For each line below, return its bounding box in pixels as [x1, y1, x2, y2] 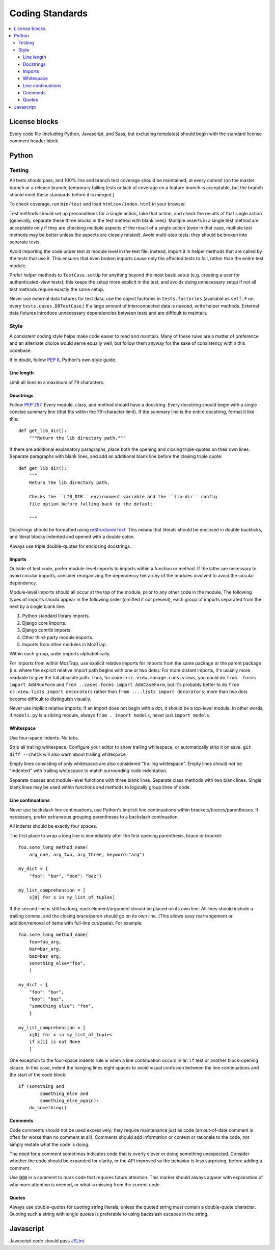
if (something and [18, 1084, 65, 1089]
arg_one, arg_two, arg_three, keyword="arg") [29, 852, 145, 857]
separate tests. [9, 239, 41, 245]
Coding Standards [9, 8, 88, 19]
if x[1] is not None [29, 1039, 80, 1045]
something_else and [40, 1090, 89, 1096]
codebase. [9, 347, 32, 353]
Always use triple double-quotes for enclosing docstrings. [9, 543, 131, 549]
